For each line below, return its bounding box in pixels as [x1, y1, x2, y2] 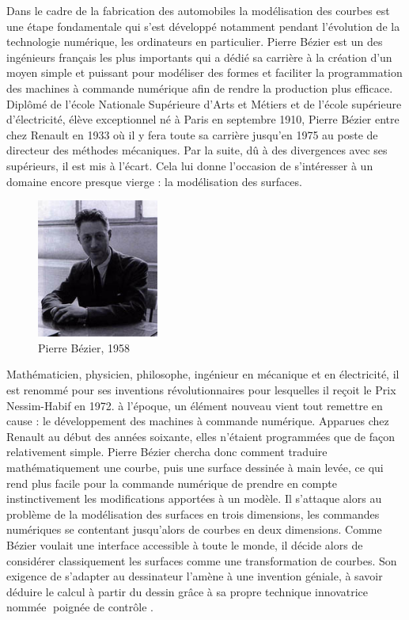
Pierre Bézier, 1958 [38, 339, 130, 356]
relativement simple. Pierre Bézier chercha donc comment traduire [6, 443, 328, 460]
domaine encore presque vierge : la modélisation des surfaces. [6, 173, 302, 189]
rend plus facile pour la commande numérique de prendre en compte [6, 474, 337, 491]
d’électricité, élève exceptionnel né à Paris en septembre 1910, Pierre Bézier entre [6, 111, 400, 127]
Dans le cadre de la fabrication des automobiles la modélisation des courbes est [6, 2, 390, 18]
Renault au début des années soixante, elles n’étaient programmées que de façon [6, 428, 396, 444]
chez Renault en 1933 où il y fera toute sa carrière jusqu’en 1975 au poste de [6, 126, 378, 143]
